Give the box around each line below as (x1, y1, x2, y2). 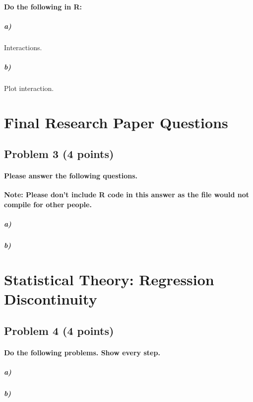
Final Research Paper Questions (4, 112, 228, 132)
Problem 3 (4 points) (4, 146, 114, 161)
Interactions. (4, 42, 42, 52)
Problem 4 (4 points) (4, 322, 114, 338)
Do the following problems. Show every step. (4, 347, 160, 357)
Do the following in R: (4, 1, 82, 11)
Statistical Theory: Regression (4, 269, 214, 289)
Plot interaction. (4, 82, 54, 93)
